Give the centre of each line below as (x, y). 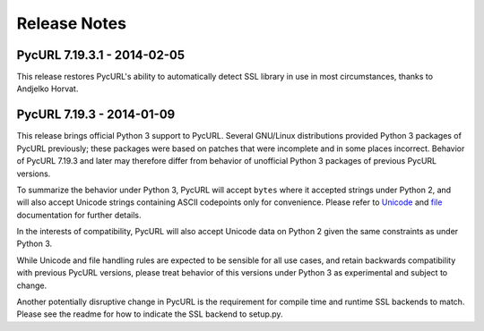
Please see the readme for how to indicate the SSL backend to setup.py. (150, 314)
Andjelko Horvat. (48, 89)
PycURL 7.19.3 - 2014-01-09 (96, 115)
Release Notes (72, 23)
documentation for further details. (79, 215)
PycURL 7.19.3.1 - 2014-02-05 (101, 55)
